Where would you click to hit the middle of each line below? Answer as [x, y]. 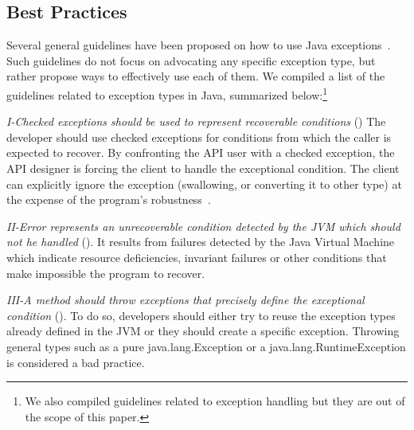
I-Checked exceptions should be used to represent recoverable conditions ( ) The [196, 121]
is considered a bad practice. [76, 362]
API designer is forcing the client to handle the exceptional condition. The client [203, 168]
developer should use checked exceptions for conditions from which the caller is [199, 137]
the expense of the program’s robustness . [109, 199]
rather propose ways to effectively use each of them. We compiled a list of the [196, 76]
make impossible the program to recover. [106, 273]
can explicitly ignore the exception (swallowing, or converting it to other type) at [204, 184]
